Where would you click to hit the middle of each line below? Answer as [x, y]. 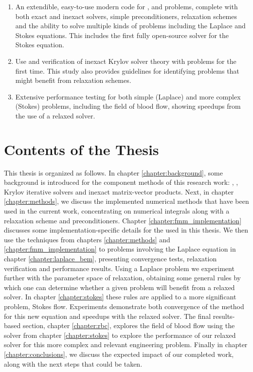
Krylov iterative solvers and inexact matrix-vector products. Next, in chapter [119, 191]
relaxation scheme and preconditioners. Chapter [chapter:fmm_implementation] [123, 220]
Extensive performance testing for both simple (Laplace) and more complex [128, 96]
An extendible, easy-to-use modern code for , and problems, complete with [126, 6]
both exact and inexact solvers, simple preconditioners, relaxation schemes [126, 16]
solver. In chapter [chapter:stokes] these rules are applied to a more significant [120, 297]
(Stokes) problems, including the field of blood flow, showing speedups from [128, 106]
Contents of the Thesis [81, 149]
